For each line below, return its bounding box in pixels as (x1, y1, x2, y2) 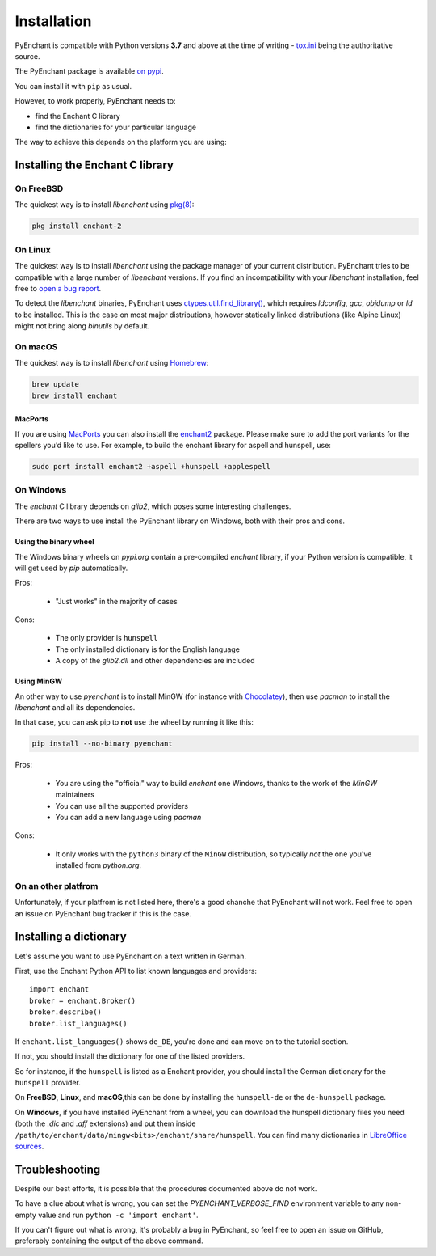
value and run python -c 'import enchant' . (37, 1210, 199, 1220)
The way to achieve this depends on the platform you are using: (15, 137, 228, 147)
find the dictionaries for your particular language (35, 122, 197, 132)
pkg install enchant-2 (31, 222, 122, 230)
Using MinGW (15, 676, 63, 687)
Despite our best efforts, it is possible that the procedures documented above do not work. (15, 1183, 317, 1193)
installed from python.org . (55, 861, 141, 870)
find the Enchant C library (35, 111, 120, 121)
